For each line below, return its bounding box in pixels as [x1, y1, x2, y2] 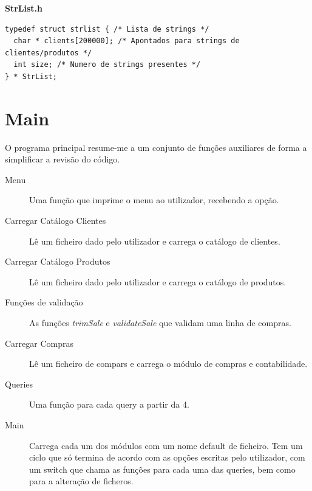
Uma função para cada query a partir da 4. [29, 398, 189, 411]
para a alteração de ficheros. [29, 475, 134, 487]
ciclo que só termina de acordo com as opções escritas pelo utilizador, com [29, 451, 305, 464]
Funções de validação [5, 296, 83, 308]
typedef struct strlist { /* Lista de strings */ [5, 24, 209, 33]
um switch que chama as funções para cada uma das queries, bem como [29, 462, 296, 475]
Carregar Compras [5, 336, 74, 349]
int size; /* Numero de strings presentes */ [13, 60, 201, 69]
